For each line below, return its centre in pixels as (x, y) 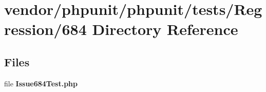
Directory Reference (165, 29)
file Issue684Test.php (41, 83)
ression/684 (45, 29)
